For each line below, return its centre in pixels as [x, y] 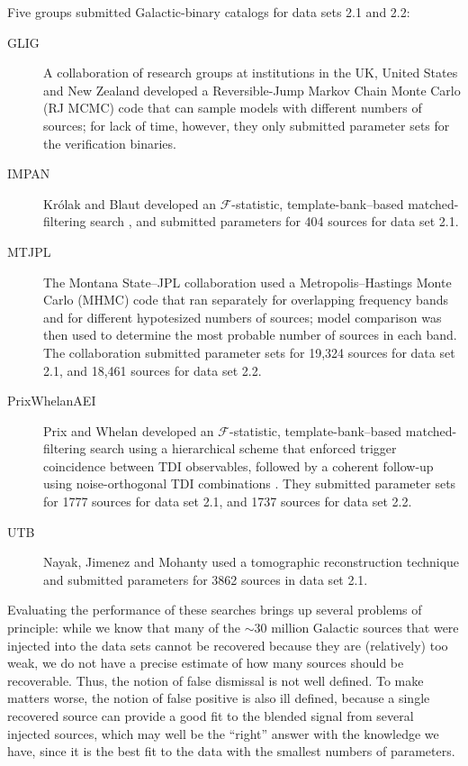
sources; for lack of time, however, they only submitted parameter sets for [247, 125]
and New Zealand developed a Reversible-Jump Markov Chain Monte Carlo [252, 90]
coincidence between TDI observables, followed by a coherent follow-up [238, 465]
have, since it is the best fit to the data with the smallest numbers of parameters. [231, 751]
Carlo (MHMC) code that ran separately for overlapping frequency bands [246, 300]
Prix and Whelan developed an [129, 430]
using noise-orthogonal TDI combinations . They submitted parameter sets [250, 483]
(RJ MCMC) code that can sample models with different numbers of [233, 108]
